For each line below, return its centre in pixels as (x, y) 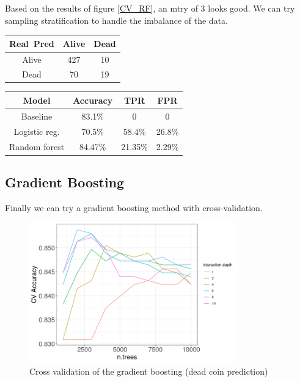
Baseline (37, 116)
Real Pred (32, 43)
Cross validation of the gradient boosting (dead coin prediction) (149, 371)
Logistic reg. (37, 131)
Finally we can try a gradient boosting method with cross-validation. (134, 207)
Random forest (37, 146)
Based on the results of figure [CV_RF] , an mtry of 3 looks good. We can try (150, 8)
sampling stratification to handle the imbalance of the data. (116, 20)
